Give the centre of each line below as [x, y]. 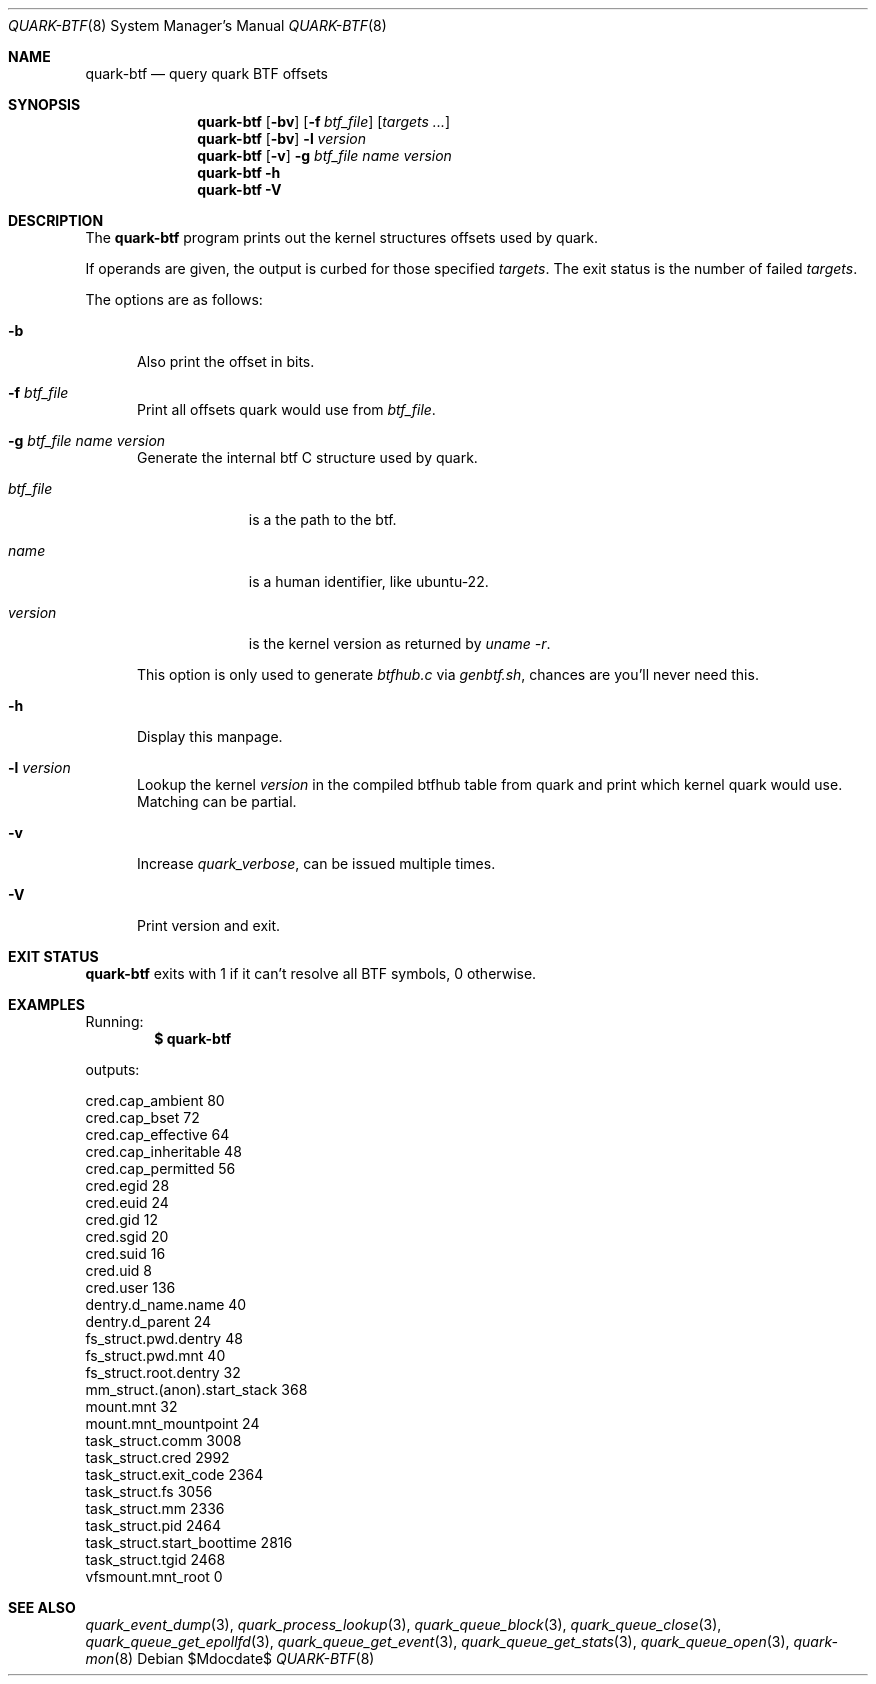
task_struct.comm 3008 [163, 1440]
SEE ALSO [42, 1607]
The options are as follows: [174, 299]
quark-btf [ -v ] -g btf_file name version [324, 155]
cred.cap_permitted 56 [160, 1168]
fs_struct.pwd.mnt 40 [155, 1355]
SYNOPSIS [44, 104]
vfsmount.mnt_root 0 [154, 1576]
